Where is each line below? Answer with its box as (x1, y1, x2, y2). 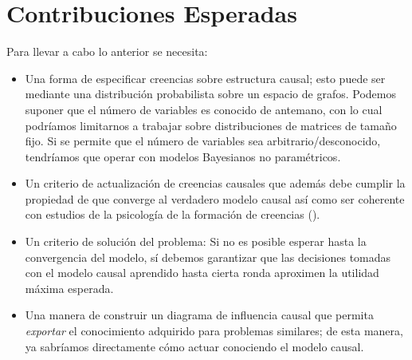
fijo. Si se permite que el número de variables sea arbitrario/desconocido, (25, 133, 381, 149)
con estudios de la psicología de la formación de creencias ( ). (25, 206, 320, 223)
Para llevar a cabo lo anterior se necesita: (6, 43, 208, 60)
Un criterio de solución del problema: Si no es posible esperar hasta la (25, 233, 367, 250)
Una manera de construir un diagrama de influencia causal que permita (25, 307, 374, 323)
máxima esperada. (25, 279, 114, 296)
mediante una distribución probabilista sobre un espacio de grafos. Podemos (25, 85, 396, 102)
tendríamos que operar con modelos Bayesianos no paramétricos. (25, 148, 341, 164)
